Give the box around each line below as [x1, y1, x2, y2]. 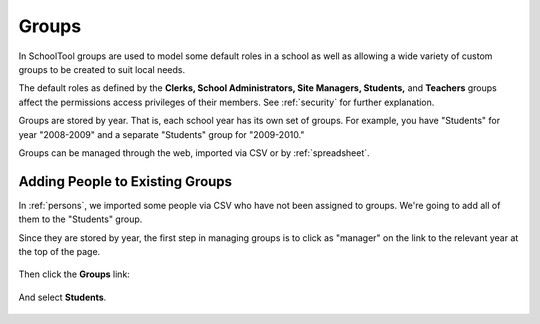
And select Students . [18, 291, 107, 303]
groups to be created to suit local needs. [18, 63, 186, 75]
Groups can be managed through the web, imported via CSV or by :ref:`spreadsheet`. [18, 146, 370, 159]
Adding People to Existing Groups [18, 173, 233, 190]
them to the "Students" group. [18, 213, 143, 225]
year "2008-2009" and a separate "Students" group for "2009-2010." [18, 128, 305, 140]
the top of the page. [18, 245, 101, 257]
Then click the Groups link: [18, 268, 130, 280]
